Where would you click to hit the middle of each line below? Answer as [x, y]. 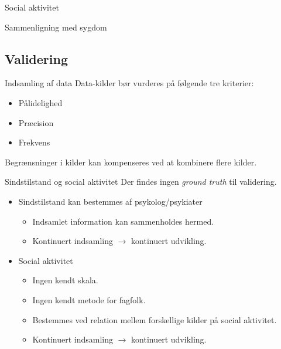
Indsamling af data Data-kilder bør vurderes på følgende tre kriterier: [129, 83]
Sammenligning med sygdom [56, 27]
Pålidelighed [40, 102]
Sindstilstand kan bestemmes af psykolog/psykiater [110, 201]
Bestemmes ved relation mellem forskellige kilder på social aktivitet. [155, 319]
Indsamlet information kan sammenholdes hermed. [123, 221]
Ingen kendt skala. [65, 280]
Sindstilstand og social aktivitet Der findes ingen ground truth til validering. [141, 182]
